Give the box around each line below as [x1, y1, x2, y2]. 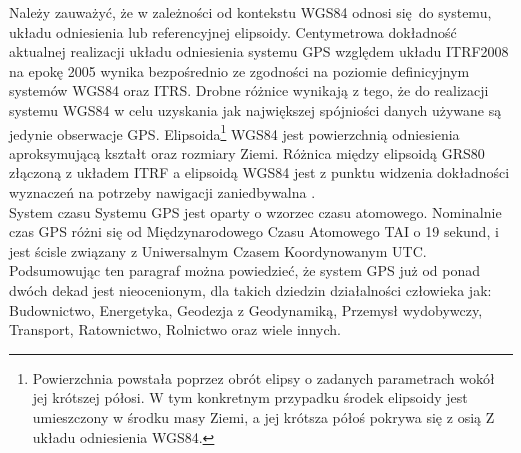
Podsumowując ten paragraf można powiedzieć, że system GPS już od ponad [9, 260, 480, 281]
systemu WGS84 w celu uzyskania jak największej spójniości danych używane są [9, 99, 502, 120]
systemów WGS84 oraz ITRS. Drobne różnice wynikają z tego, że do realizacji [9, 80, 489, 101]
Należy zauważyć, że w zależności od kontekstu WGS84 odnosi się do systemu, [9, 2, 492, 22]
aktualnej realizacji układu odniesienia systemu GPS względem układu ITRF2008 [9, 41, 509, 62]
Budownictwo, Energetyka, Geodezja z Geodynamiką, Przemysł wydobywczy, [9, 299, 483, 320]
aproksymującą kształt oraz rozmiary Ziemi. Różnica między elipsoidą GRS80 [9, 142, 485, 163]
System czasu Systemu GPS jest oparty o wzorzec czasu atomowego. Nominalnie [9, 201, 502, 222]
